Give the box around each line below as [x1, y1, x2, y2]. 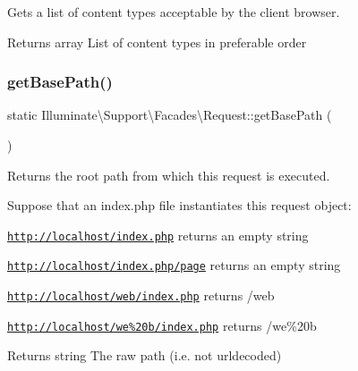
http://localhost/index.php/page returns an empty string [7, 256, 341, 274]
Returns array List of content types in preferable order [7, 32, 307, 51]
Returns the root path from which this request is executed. [7, 165, 330, 184]
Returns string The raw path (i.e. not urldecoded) [7, 346, 282, 365]
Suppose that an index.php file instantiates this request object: [7, 196, 352, 215]
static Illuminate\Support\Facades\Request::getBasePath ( [7, 105, 332, 124]
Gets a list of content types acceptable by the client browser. [7, 3, 340, 21]
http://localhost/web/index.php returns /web [7, 286, 275, 305]
